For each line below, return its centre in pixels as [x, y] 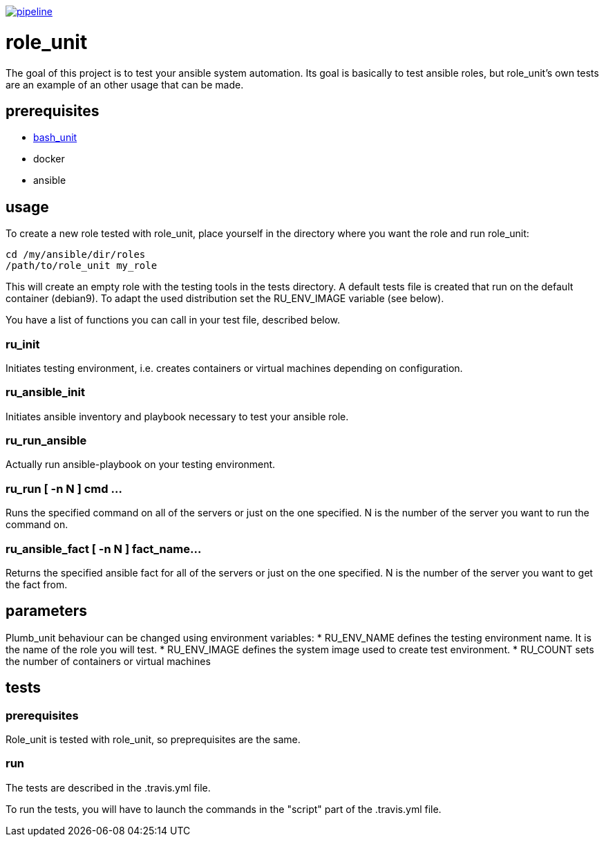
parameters [47, 611]
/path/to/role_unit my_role [82, 266]
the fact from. [37, 584]
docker [49, 159]
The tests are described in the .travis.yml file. [108, 787]
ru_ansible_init [45, 392]
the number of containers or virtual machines [108, 661]
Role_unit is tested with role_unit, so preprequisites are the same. [153, 739]
